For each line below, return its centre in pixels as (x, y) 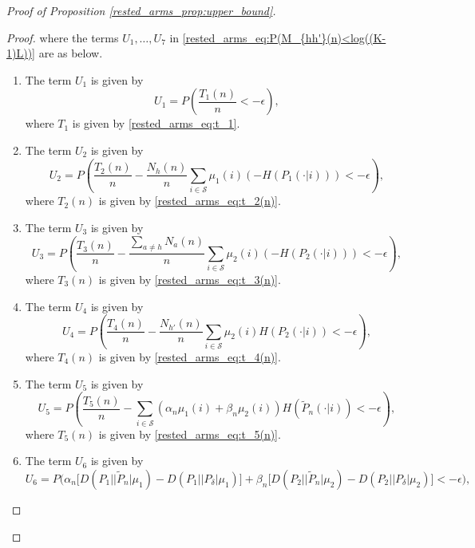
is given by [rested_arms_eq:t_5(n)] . (190, 434)
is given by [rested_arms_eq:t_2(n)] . (190, 201)
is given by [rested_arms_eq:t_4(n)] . (190, 356)
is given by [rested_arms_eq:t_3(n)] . (190, 279)
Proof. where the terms (63, 37)
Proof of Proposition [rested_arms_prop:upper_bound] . (141, 10)
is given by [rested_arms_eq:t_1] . (156, 123)
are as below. (71, 53)
